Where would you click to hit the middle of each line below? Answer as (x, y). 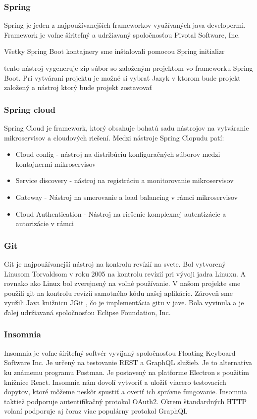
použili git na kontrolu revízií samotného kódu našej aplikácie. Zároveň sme (118, 293)
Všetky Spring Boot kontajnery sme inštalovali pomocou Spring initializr (114, 51)
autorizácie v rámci (45, 223)
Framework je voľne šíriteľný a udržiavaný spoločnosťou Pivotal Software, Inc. (122, 34)
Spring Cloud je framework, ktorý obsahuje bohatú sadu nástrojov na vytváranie (127, 128)
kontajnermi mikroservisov (56, 163)
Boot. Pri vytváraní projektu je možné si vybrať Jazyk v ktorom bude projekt (122, 77)
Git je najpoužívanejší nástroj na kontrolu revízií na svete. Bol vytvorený (115, 263)
